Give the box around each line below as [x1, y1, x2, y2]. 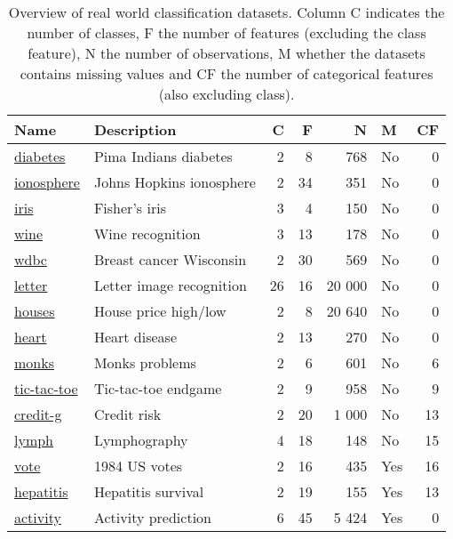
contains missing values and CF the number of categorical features [20, 63, 433, 84]
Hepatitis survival [93, 481, 204, 502]
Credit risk [93, 404, 162, 424]
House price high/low [93, 301, 226, 321]
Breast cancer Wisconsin [93, 249, 247, 269]
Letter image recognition [93, 275, 247, 295]
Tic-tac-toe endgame [93, 378, 222, 398]
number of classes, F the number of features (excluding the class [27, 22, 426, 43]
